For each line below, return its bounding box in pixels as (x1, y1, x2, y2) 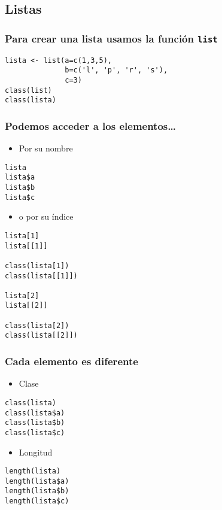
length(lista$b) (5, 487, 69, 496)
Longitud (19, 445, 53, 458)
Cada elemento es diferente (5, 354, 138, 369)
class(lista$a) (5, 408, 65, 417)
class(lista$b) (5, 418, 65, 427)
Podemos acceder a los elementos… (5, 118, 176, 133)
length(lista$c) (5, 497, 69, 506)
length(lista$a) (5, 476, 69, 485)
